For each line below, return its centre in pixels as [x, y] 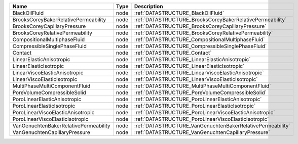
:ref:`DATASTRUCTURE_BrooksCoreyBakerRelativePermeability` [210, 19]
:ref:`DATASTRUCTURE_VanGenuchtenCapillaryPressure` [202, 132]
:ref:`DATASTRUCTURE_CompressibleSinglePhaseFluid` [200, 46]
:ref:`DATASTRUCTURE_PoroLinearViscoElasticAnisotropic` [205, 112]
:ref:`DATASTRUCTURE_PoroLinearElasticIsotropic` [195, 106]
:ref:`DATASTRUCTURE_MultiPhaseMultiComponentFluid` [202, 86]
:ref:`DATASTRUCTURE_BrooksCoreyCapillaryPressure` [200, 26]
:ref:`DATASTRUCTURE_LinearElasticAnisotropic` [192, 59]
